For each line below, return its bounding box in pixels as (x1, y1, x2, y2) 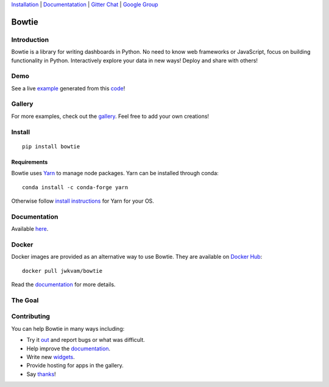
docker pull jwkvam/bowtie (22, 267, 103, 274)
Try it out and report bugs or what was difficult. (26, 336, 146, 344)
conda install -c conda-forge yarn (22, 184, 129, 190)
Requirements (11, 158, 48, 165)
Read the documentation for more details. (11, 281, 116, 288)
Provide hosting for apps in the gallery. (26, 362, 124, 369)
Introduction (11, 35, 49, 44)
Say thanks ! (26, 370, 56, 378)
